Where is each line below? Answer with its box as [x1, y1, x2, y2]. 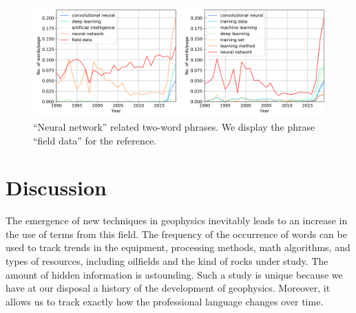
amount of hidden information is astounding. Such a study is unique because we [6, 267, 343, 281]
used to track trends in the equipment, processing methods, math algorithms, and [6, 240, 350, 255]
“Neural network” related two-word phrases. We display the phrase [33, 119, 315, 133]
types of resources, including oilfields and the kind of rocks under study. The [6, 254, 328, 268]
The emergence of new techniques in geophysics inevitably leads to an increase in [6, 213, 348, 228]
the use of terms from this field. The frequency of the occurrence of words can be [6, 226, 347, 241]
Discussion [6, 173, 107, 202]
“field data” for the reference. [33, 133, 157, 147]
